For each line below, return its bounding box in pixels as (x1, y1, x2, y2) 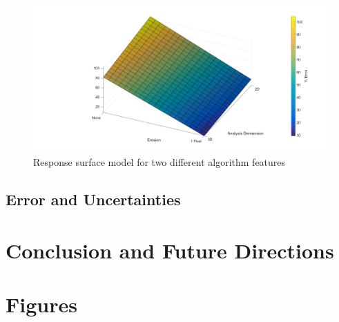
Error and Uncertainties (6, 188, 181, 209)
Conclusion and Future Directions (6, 236, 334, 264)
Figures (6, 290, 77, 318)
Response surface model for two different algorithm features (33, 155, 286, 169)
